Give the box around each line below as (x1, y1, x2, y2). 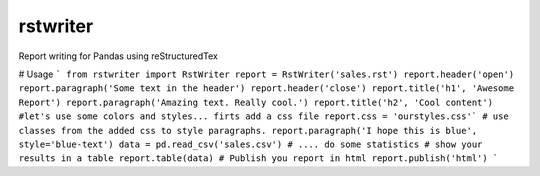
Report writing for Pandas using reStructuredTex (18, 50, 219, 62)
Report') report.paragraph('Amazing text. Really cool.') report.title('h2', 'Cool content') (18, 96, 494, 108)
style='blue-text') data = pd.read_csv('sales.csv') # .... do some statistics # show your (18, 138, 483, 150)
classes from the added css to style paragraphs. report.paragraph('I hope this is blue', (18, 125, 478, 136)
